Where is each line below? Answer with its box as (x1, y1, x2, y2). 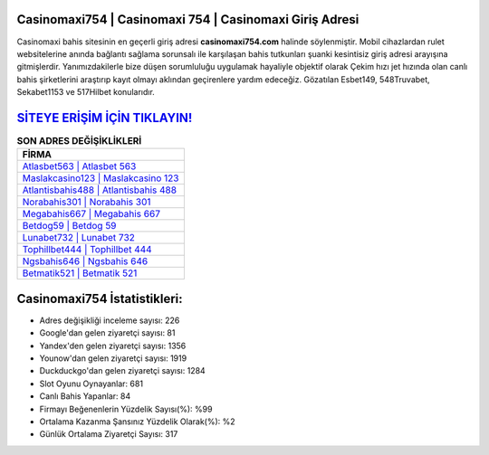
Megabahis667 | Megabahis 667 (22, 208, 160, 221)
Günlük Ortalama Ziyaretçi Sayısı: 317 (39, 429, 178, 440)
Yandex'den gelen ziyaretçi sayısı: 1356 (39, 340, 187, 351)
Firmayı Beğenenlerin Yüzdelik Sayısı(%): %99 (39, 403, 213, 414)
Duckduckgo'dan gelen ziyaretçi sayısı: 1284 (39, 365, 206, 376)
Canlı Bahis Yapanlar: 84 (39, 391, 131, 402)
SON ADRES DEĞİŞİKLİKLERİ (16, 135, 142, 147)
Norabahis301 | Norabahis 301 (22, 195, 151, 208)
